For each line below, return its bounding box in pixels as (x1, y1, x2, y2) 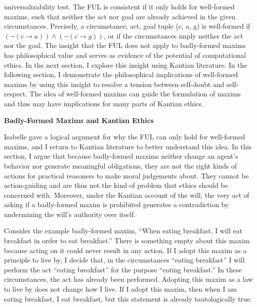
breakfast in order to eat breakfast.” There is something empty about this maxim (4, 235, 250, 246)
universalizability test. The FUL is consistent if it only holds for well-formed (4, 1, 235, 11)
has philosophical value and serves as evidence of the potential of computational (4, 49, 246, 60)
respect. (4, 88, 28, 99)
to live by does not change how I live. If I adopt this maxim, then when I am (4, 284, 237, 294)
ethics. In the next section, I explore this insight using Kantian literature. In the (4, 59, 247, 70)
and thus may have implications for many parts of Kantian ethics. (4, 98, 204, 108)
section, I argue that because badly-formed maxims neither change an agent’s (4, 151, 238, 161)
